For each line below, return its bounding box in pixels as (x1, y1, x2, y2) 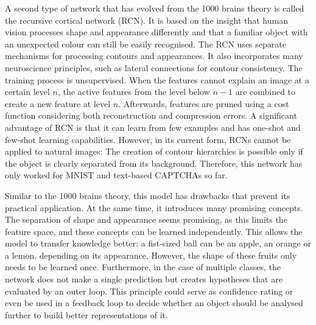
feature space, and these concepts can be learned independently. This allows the (5, 225, 303, 237)
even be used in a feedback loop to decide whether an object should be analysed (5, 296, 303, 309)
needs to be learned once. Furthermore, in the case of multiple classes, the (5, 260, 281, 273)
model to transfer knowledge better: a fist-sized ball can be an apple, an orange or (5, 237, 311, 250)
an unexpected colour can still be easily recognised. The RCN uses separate (5, 37, 286, 50)
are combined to (235, 85, 296, 98)
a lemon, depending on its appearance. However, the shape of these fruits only (5, 248, 297, 261)
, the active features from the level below (58, 85, 210, 98)
